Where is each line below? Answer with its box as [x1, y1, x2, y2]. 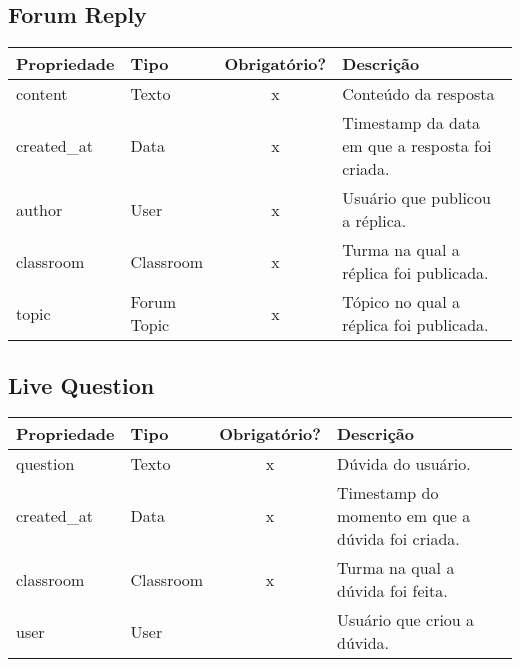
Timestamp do [337, 481, 439, 505]
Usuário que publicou [342, 186, 491, 210]
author [16, 197, 63, 221]
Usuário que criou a [337, 608, 475, 632]
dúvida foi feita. [337, 579, 448, 603]
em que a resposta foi [342, 134, 492, 158]
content [16, 82, 68, 106]
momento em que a [337, 504, 471, 528]
